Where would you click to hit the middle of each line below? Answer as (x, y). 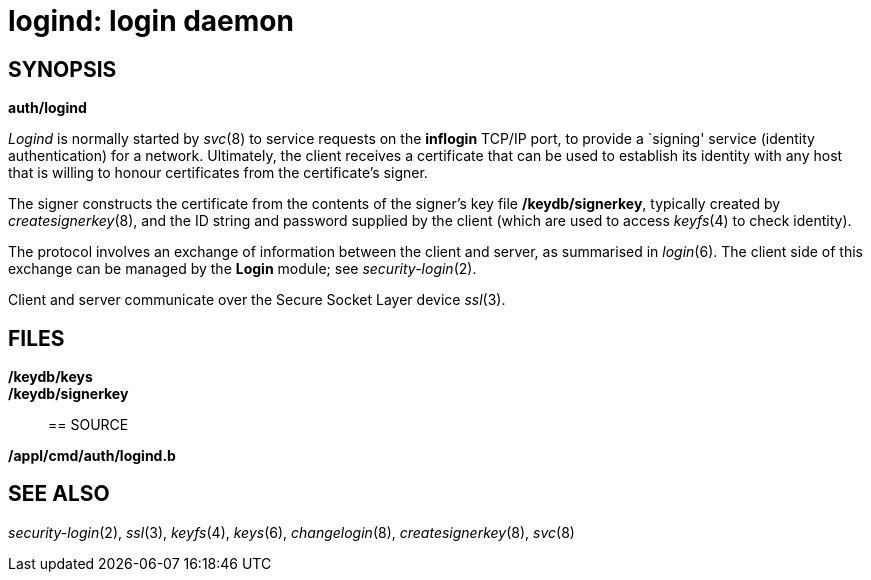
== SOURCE (88, 425)
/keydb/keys (50, 377)
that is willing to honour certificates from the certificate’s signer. (218, 173)
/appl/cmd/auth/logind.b (92, 456)
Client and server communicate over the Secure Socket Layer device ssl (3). (257, 300)
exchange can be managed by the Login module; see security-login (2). (242, 269)
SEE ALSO (59, 494)
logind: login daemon (151, 21)
